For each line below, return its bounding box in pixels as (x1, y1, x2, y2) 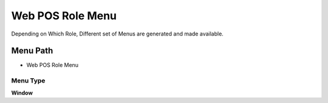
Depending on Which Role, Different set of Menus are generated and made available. (11, 30, 224, 37)
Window (11, 89, 33, 96)
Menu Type (11, 76, 46, 85)
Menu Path (11, 46, 53, 56)
